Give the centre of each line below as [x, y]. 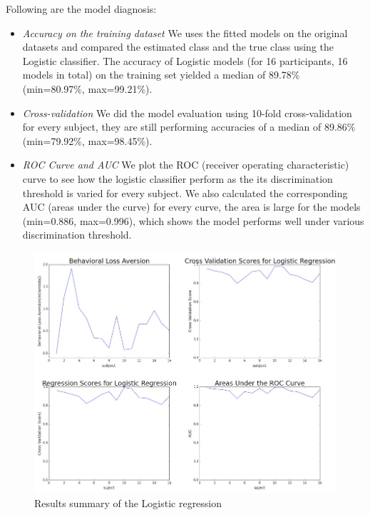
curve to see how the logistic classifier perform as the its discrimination [178, 178]
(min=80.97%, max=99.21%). [87, 88]
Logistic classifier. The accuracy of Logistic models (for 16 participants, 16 [185, 60]
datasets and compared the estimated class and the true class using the [178, 47]
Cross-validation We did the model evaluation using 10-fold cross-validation [187, 112]
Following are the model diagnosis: [81, 9]
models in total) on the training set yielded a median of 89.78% [161, 75]
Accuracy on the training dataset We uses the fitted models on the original [185, 32]
